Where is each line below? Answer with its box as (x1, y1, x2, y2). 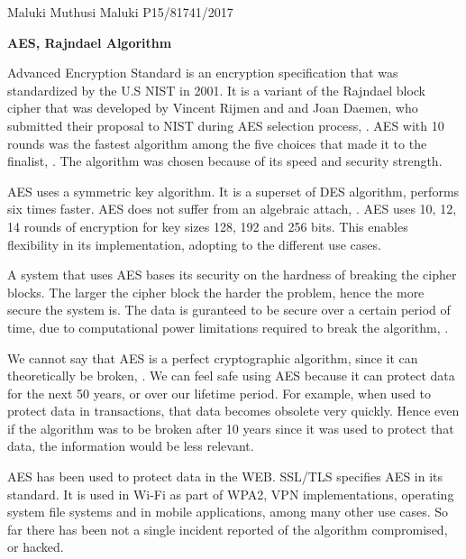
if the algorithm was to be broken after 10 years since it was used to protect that (7, 418, 454, 437)
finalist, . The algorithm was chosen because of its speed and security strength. (7, 151, 443, 170)
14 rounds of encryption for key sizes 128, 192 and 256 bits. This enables (7, 216, 408, 235)
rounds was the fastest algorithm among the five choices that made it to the (7, 133, 427, 152)
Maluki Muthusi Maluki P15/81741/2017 (7, 3, 233, 21)
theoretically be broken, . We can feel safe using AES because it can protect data (7, 366, 455, 385)
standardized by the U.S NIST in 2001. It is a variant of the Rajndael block (7, 80, 426, 99)
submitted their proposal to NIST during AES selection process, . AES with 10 (7, 115, 444, 134)
